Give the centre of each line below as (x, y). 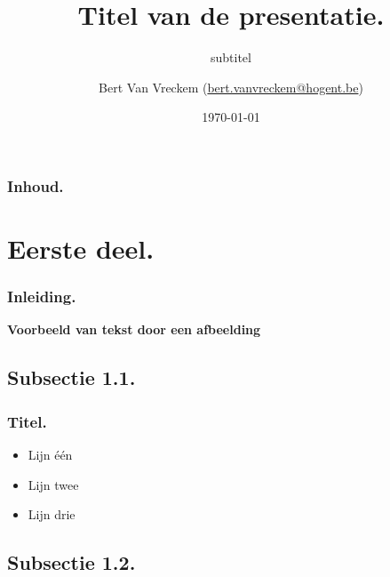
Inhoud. (36, 185)
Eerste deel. (81, 248)
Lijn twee (53, 484)
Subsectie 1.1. (72, 377)
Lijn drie (52, 514)
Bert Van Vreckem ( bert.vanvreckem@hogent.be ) (231, 87)
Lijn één (50, 455)
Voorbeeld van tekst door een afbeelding (134, 329)
